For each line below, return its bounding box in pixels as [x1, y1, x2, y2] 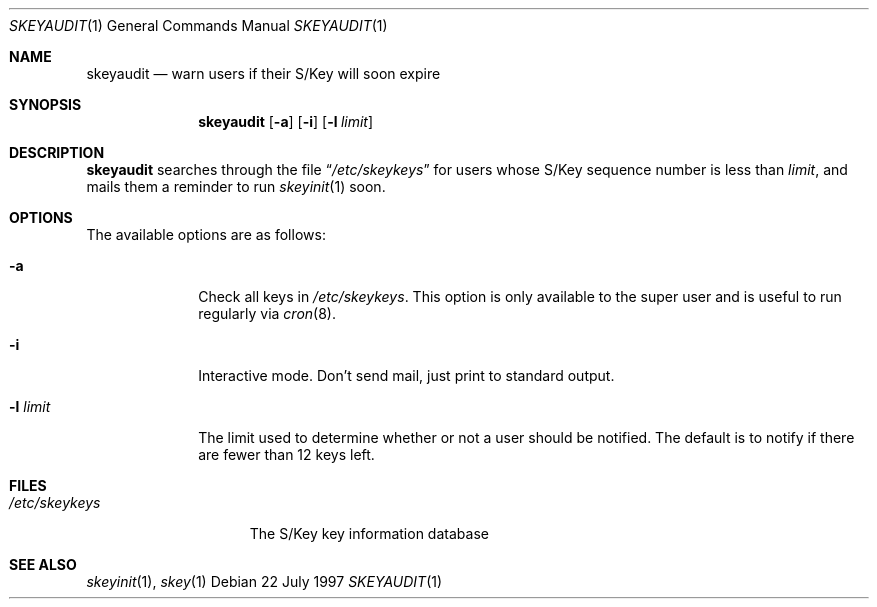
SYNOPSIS [9, 96, 82, 113]
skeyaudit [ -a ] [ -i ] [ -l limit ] [198, 113, 374, 130]
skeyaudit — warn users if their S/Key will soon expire [86, 65, 441, 82]
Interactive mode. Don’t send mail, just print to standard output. [198, 367, 615, 384]
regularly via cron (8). [198, 305, 336, 322]
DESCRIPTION [9, 144, 105, 161]
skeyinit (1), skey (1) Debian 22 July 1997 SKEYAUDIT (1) [86, 573, 443, 590]
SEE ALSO [9, 556, 77, 573]
